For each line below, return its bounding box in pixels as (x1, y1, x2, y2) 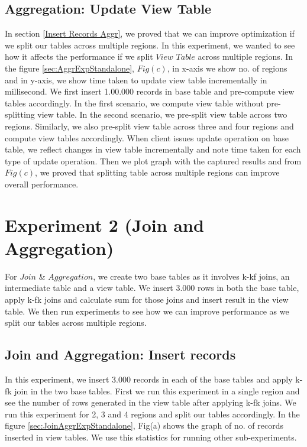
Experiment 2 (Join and (5, 212, 204, 237)
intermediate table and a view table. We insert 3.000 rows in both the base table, (5, 281, 299, 294)
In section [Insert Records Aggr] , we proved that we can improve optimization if (5, 27, 295, 40)
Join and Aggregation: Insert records (5, 345, 236, 364)
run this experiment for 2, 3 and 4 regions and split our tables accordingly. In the (5, 407, 300, 420)
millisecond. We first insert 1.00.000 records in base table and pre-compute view (5, 85, 295, 98)
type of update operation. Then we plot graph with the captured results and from (5, 154, 302, 167)
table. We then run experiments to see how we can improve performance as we (5, 305, 289, 317)
